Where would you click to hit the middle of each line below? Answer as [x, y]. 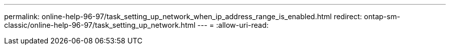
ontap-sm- [382, 16]
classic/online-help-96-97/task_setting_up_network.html [100, 25]
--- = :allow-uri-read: [233, 25]
